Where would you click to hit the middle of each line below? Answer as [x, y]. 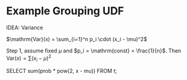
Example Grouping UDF [65, 11]
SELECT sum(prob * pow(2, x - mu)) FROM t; [62, 71]
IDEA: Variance [25, 27]
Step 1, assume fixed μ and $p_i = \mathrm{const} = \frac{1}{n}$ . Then [94, 50]
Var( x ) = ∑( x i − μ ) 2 [29, 58]
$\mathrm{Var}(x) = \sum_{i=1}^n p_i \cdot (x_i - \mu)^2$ [77, 39]
